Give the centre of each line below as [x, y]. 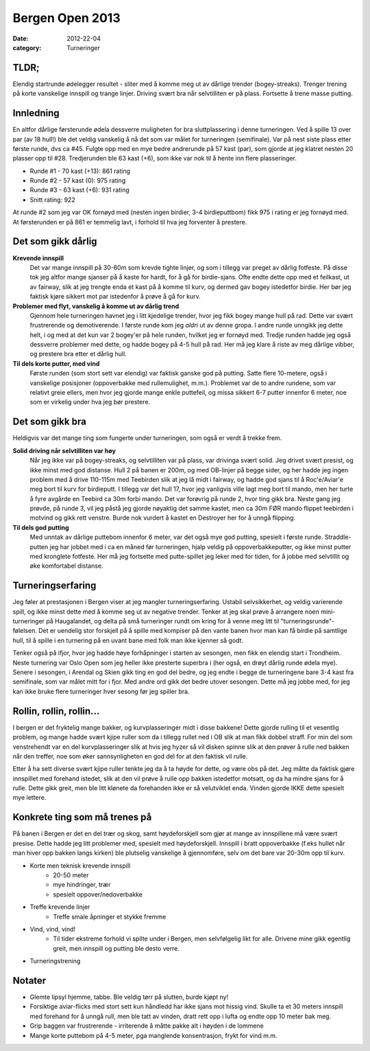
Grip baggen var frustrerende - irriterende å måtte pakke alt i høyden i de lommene [147, 1026]
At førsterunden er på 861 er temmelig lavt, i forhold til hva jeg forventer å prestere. [130, 222]
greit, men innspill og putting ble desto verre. [116, 948]
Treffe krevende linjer [60, 907]
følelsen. [25, 631]
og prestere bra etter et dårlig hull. [78, 354]
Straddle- [338, 537]
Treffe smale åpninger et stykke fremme [110, 916]
